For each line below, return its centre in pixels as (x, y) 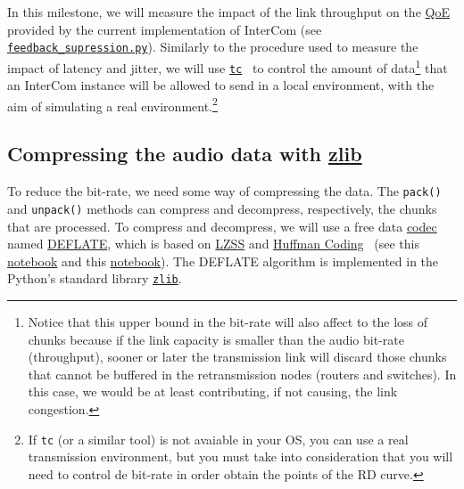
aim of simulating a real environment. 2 (112, 104)
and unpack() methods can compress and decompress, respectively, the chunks (222, 208)
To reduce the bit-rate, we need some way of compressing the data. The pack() (224, 191)
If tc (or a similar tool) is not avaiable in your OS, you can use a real (218, 439)
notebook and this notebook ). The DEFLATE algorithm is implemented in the (223, 261)
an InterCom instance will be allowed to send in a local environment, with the (221, 85)
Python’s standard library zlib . (95, 278)
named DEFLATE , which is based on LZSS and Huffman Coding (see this (213, 244)
